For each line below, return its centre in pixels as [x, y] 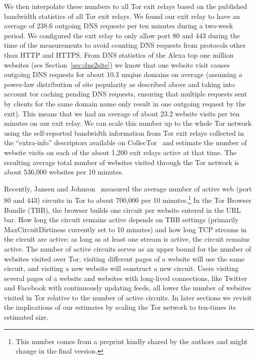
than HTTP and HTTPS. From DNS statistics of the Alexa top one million [119, 54]
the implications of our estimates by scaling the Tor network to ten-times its [120, 307]
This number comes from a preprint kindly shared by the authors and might [132, 341]
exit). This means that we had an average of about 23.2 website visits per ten [122, 113]
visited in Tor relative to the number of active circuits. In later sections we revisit [128, 297]
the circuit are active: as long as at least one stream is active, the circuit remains [127, 239]
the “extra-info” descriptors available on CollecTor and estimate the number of [126, 142]
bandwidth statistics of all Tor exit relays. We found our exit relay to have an [122, 16]
